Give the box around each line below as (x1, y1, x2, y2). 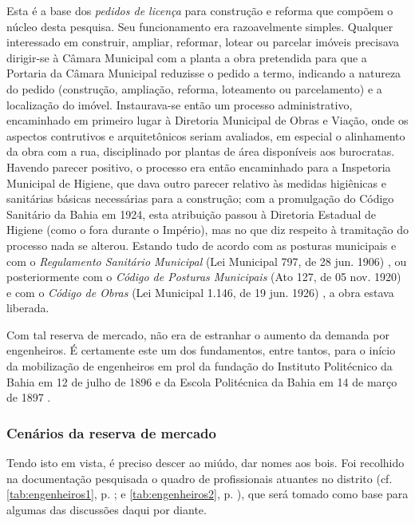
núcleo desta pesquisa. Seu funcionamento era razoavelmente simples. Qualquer (6, 18, 393, 34)
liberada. (6, 299, 49, 316)
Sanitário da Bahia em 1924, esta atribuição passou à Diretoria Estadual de (6, 205, 377, 222)
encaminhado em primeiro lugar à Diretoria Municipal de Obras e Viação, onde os (6, 112, 409, 129)
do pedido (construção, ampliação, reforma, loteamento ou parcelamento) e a (6, 80, 382, 97)
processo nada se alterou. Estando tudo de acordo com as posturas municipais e (6, 236, 397, 253)
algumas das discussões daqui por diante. (6, 501, 207, 517)
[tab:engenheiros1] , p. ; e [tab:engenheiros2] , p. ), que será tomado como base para (6, 485, 409, 502)
